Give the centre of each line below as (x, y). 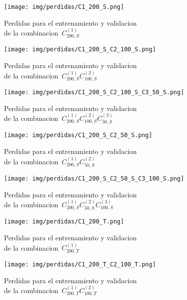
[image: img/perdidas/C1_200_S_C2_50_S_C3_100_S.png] (94, 178)
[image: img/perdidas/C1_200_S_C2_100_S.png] (80, 50)
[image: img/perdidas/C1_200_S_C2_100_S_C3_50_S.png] (94, 92)
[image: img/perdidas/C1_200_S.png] (64, 7)
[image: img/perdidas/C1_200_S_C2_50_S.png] (78, 135)
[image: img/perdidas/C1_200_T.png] (64, 222)
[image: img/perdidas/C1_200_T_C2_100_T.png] (80, 264)
